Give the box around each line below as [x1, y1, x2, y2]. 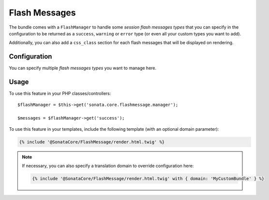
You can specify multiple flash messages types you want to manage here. [9, 65, 157, 71]
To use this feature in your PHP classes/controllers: [9, 91, 111, 96]
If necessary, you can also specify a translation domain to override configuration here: [22, 163, 194, 169]
